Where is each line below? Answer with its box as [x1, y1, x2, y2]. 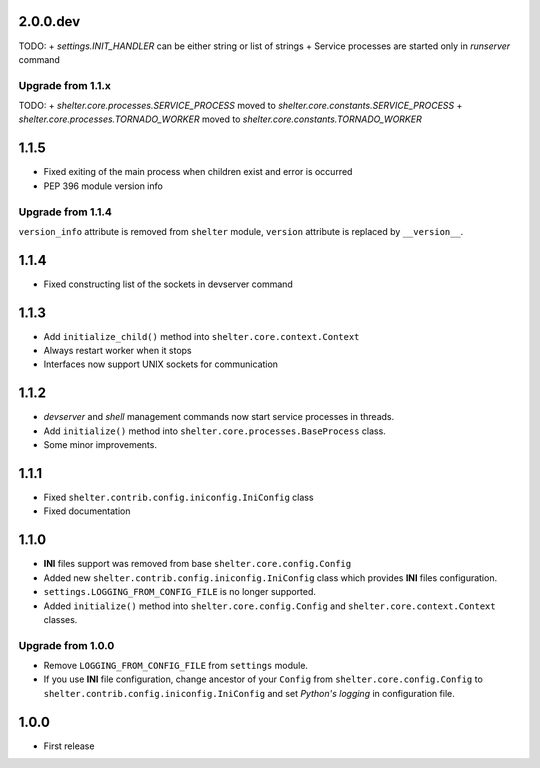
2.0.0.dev [18, 13, 81, 30]
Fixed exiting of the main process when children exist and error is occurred [43, 166, 353, 178]
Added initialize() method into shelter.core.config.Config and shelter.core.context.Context [43, 600, 496, 612]
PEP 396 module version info [43, 180, 164, 192]
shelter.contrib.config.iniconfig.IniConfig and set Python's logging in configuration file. [43, 687, 455, 699]
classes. [43, 613, 78, 625]
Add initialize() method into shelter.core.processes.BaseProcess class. [43, 425, 387, 437]
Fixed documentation [43, 505, 131, 517]
